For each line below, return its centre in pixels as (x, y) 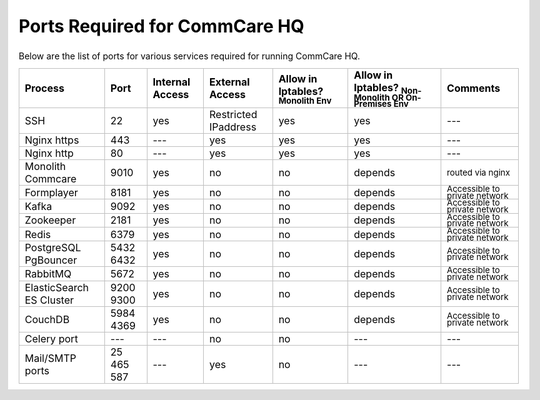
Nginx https (52, 140)
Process (44, 88)
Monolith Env (305, 100)
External (229, 82)
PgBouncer (51, 260)
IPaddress (233, 127)
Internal (171, 82)
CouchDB (47, 319)
